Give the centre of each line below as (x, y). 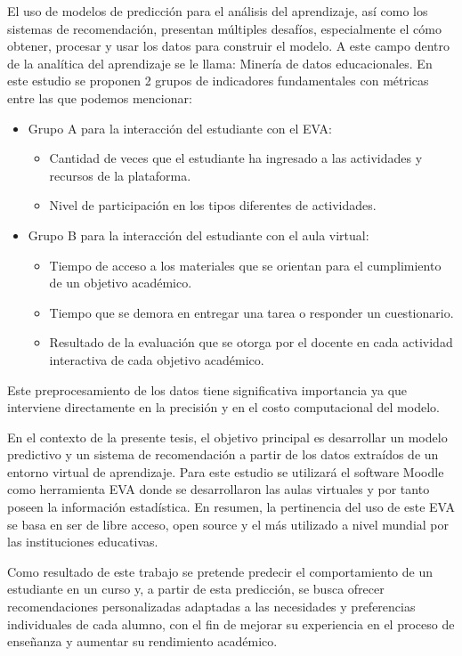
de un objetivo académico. (121, 283)
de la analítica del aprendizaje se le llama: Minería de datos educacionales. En (220, 63)
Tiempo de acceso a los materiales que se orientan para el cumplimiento (245, 265)
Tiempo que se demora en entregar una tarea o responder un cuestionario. (251, 312)
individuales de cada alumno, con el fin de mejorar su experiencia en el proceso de (231, 624)
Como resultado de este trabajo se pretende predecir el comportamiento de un (220, 571)
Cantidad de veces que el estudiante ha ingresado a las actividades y (236, 158)
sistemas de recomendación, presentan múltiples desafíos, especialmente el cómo (224, 28)
